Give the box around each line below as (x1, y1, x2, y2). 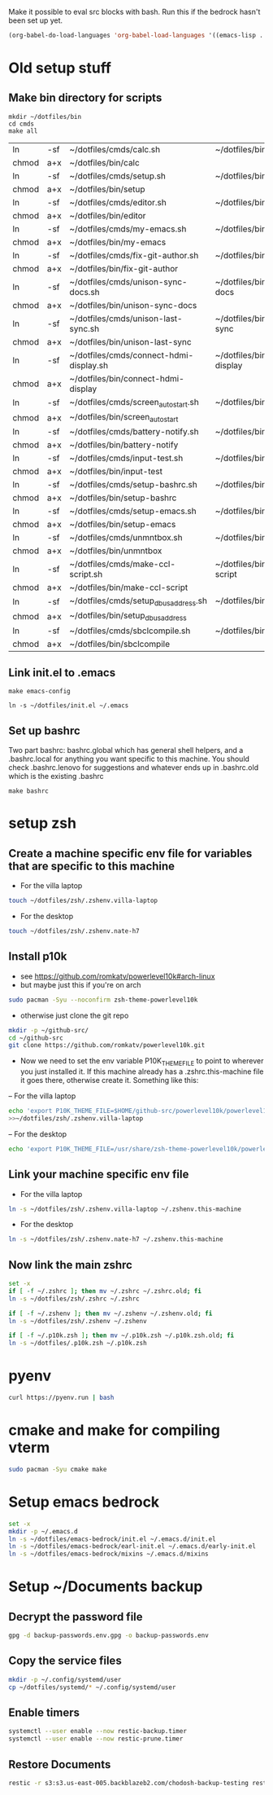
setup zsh (8, 814, 77, 833)
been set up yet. (8, 15, 63, 25)
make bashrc (8, 787, 49, 795)
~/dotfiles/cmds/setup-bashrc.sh (69, 479, 197, 491)
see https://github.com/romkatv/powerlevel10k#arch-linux (19, 971, 215, 981)
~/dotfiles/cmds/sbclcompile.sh (69, 625, 191, 636)
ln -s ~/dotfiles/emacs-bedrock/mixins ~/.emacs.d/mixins (8, 1550, 209, 1559)
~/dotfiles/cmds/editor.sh (69, 196, 167, 208)
